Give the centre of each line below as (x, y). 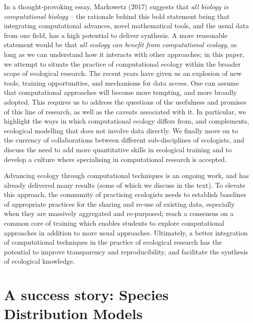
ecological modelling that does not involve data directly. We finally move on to (121, 130)
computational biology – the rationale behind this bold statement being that (117, 16)
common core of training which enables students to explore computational (114, 223)
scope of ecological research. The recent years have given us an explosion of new (123, 73)
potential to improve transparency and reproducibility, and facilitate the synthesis (126, 251)
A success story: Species (86, 295)
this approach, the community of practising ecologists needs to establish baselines (125, 194)
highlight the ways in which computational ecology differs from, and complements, (126, 121)
